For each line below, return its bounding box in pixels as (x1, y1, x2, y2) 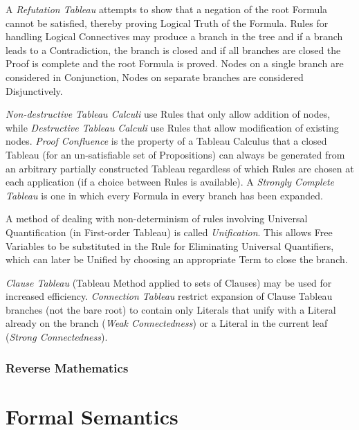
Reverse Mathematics (6, 359, 129, 376)
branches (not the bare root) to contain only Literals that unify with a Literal (6, 302, 336, 316)
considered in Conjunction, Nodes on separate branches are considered (6, 69, 304, 84)
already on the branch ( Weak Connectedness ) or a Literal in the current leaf (6, 316, 328, 330)
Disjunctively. (6, 83, 63, 98)
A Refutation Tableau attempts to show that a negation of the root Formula (6, 2, 328, 16)
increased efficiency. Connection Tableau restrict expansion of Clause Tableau (6, 289, 333, 303)
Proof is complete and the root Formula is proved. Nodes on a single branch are (6, 56, 344, 71)
